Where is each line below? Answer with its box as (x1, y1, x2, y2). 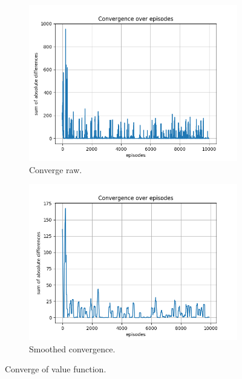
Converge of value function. (5, 363, 106, 375)
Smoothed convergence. (29, 342, 116, 355)
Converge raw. (29, 163, 82, 176)
